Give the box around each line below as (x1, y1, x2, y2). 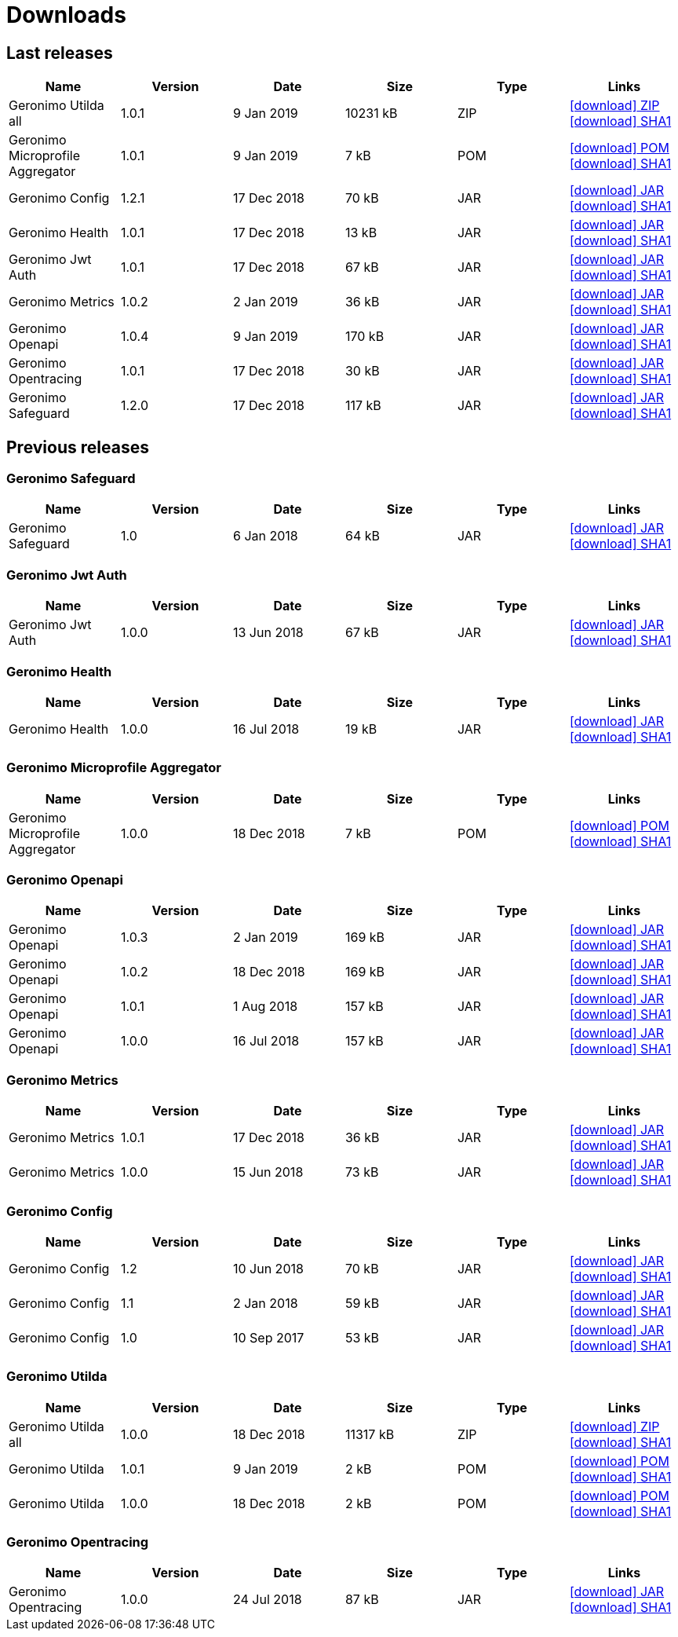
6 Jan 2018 (232, 528, 298, 544)
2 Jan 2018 (232, 1295, 298, 1311)
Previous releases (6, 437, 149, 457)
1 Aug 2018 (232, 998, 298, 1015)
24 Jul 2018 (232, 1591, 302, 1608)
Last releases (6, 42, 113, 63)
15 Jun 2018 (232, 1164, 304, 1181)
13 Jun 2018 (232, 624, 304, 641)
